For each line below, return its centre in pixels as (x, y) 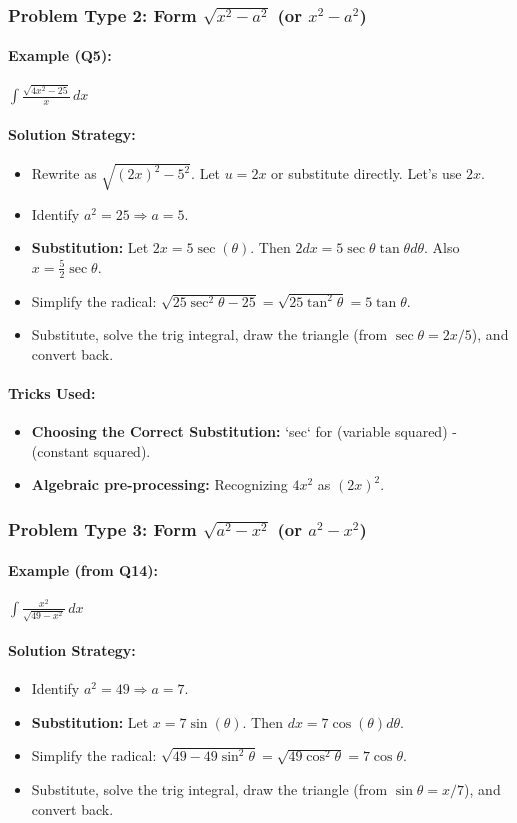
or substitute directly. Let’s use (366, 173)
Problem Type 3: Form (102, 528)
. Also (442, 247)
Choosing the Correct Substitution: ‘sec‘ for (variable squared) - (244, 431)
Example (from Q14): (83, 569)
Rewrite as (64, 173)
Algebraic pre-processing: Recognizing (159, 484)
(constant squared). (91, 450)
